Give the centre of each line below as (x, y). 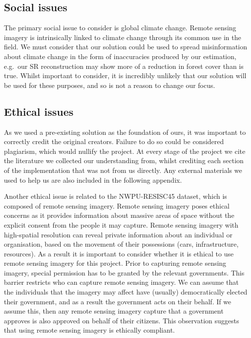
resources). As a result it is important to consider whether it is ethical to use (119, 253)
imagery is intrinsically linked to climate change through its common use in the (123, 37)
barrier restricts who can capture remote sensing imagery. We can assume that (121, 282)
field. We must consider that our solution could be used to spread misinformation (126, 47)
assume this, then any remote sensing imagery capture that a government (114, 311)
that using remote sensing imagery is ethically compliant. (89, 330)
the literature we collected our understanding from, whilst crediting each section (124, 160)
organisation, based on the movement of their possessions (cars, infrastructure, (121, 244)
